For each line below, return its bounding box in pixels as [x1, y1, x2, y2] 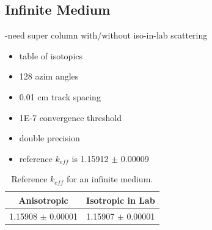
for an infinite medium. [66, 172, 153, 185]
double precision [19, 132, 80, 144]
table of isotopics [19, 49, 83, 62]
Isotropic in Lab [86, 193, 155, 206]
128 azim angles [19, 70, 79, 83]
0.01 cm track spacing [19, 90, 101, 103]
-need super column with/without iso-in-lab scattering [5, 29, 208, 42]
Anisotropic [18, 193, 68, 206]
